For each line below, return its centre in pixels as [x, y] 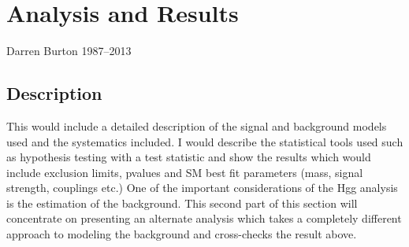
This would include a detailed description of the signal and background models [197, 125]
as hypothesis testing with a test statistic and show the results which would [189, 157]
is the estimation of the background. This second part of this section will [182, 203]
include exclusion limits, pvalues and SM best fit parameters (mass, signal [185, 172]
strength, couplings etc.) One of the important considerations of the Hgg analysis [202, 188]
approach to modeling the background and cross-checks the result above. [182, 234]
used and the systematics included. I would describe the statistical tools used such [205, 141]
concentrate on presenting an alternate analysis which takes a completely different [204, 218]
